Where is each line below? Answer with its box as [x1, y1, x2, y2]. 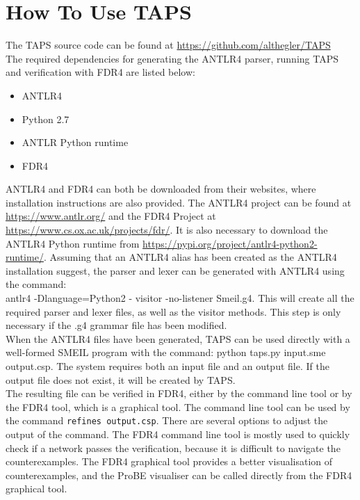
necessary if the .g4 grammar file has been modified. [6, 318, 227, 332]
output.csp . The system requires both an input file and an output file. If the [6, 359, 329, 373]
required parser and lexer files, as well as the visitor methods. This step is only [6, 304, 341, 318]
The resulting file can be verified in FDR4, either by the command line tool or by [6, 386, 352, 401]
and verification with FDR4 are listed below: [6, 65, 195, 79]
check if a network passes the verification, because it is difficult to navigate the [6, 440, 341, 455]
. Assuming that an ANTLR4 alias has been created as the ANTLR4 [43, 250, 337, 264]
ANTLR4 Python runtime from [6, 236, 140, 250]
